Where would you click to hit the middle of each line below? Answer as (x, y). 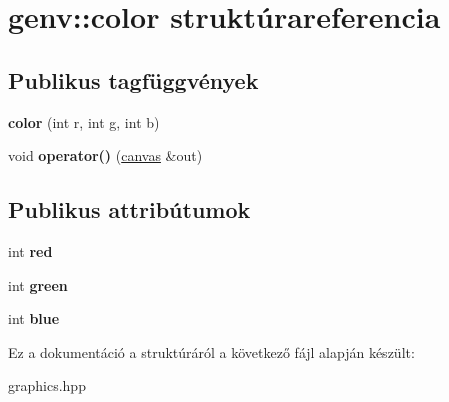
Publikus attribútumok (129, 209)
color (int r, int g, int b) (84, 121)
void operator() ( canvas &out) (105, 155)
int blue (34, 318)
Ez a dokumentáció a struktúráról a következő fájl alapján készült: (211, 351)
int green (38, 284)
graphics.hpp (47, 385)
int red (30, 250)
